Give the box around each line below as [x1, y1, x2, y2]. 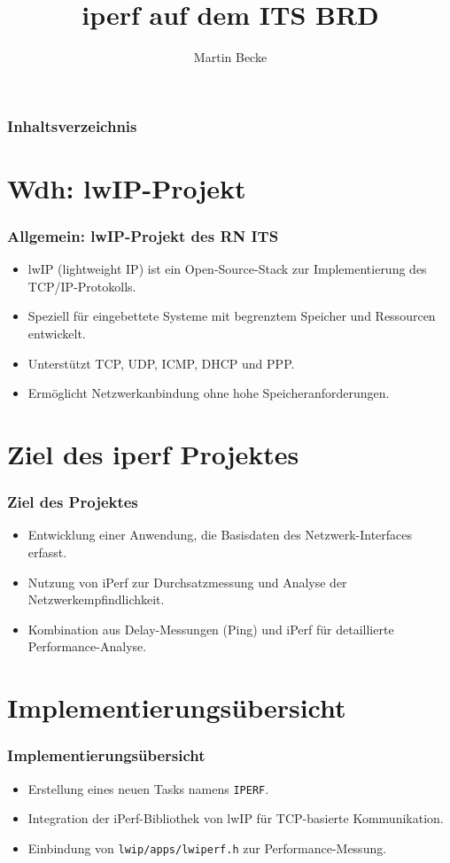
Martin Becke [193, 48, 268, 66]
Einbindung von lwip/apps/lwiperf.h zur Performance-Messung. [27, 838, 387, 857]
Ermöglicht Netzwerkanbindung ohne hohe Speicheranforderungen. [27, 384, 390, 402]
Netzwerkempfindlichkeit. [27, 590, 165, 609]
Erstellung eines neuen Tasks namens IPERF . [27, 779, 269, 797]
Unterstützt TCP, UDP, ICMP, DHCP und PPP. [27, 354, 295, 372]
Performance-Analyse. [27, 637, 147, 656]
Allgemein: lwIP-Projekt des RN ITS [7, 224, 279, 246]
